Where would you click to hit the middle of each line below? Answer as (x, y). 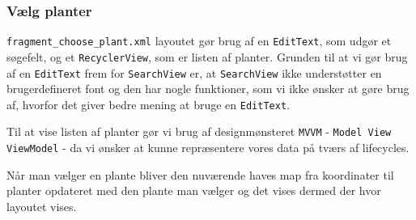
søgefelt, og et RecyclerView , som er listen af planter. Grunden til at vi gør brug (207, 56)
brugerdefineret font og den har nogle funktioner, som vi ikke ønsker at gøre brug (208, 89)
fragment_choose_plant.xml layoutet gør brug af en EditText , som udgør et (199, 41)
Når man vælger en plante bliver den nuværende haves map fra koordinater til (200, 174)
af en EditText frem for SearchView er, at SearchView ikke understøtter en (194, 72)
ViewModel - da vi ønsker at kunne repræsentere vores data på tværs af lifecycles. (208, 148)
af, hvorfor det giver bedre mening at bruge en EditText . (148, 104)
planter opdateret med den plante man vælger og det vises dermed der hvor (194, 190)
